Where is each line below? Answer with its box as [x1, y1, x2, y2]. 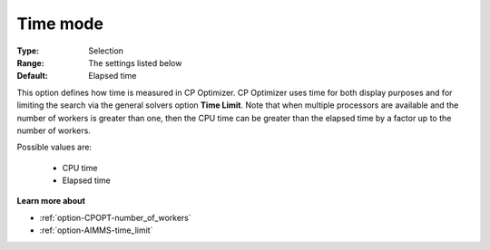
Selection [88, 45, 124, 56]
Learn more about [16, 196, 86, 207]
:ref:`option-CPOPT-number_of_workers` [39, 212, 192, 223]
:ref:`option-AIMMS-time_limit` [39, 225, 153, 236]
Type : [16, 45, 40, 56]
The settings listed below [88, 57, 182, 68]
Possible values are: [16, 141, 93, 153]
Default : [16, 71, 49, 82]
